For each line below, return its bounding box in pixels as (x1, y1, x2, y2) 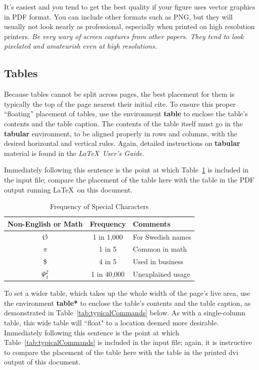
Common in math (132, 244, 187, 254)
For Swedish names (132, 231, 191, 242)
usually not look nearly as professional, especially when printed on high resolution (4, 21, 255, 32)
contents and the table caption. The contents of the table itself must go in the (4, 118, 243, 128)
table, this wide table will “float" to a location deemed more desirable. (4, 317, 219, 327)
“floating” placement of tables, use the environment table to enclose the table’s (4, 108, 248, 119)
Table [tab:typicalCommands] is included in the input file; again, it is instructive (4, 337, 252, 347)
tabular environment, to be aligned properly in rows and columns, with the (4, 128, 237, 138)
